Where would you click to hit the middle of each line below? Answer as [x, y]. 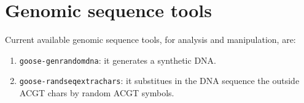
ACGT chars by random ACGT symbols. [97, 93]
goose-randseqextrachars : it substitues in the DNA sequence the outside [159, 81]
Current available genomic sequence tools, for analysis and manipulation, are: [150, 40]
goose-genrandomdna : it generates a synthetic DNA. [118, 60]
